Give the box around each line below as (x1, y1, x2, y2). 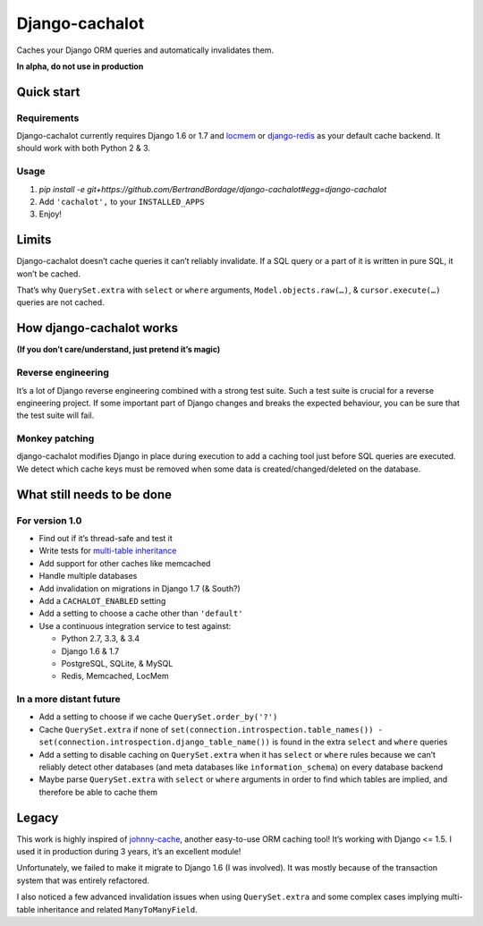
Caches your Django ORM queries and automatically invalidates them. (16, 45, 275, 55)
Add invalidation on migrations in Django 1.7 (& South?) (38, 582, 241, 594)
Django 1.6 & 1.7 (61, 645, 120, 657)
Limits (16, 233, 52, 248)
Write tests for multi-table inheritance (38, 546, 177, 556)
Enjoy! (38, 208, 63, 219)
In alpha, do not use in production (16, 61, 144, 72)
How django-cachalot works (16, 320, 179, 336)
